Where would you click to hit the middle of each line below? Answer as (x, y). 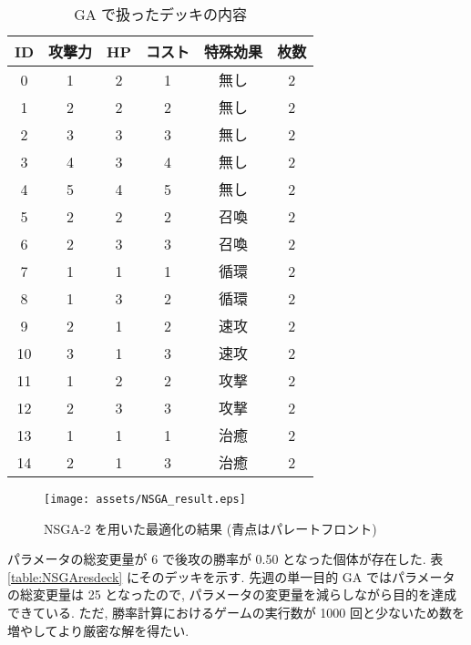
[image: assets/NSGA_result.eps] (145, 499)
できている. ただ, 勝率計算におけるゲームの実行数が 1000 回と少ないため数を (236, 613)
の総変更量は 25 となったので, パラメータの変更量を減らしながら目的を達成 (232, 594)
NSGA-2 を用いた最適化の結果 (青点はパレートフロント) (210, 528)
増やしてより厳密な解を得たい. (98, 630)
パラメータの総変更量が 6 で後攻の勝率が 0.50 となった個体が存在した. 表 (225, 559)
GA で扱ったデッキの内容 (161, 14)
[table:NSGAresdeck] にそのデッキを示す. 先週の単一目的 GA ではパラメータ (231, 576)
